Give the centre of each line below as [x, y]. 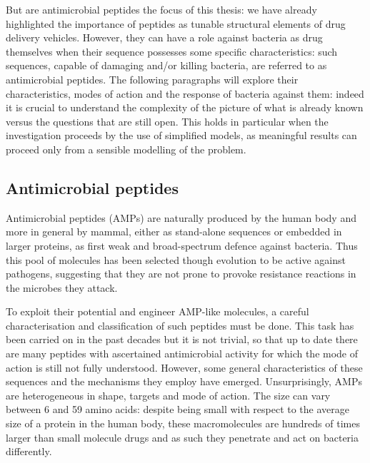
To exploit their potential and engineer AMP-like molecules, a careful [157, 311]
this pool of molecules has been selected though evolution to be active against [176, 259]
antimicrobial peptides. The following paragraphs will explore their [152, 79]
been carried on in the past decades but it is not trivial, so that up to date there [182, 339]
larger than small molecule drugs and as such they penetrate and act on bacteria [182, 437]
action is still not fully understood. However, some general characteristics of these [184, 367]
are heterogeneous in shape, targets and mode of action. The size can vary [168, 395]
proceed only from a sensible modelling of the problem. [126, 149]
